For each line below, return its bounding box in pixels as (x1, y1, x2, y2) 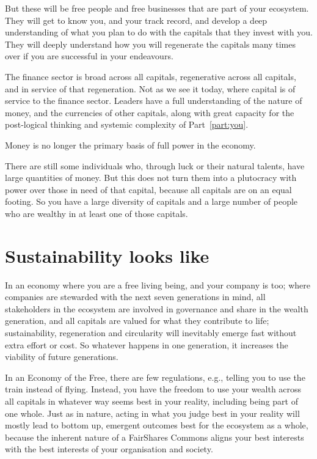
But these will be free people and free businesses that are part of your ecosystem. (5, 2, 309, 14)
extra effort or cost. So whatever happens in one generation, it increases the (5, 338, 288, 351)
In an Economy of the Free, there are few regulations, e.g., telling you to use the (5, 370, 305, 383)
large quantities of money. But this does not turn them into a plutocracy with (5, 171, 297, 184)
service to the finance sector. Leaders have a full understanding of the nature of (5, 94, 302, 107)
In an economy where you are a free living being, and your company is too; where (5, 278, 310, 291)
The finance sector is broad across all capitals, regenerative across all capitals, (5, 70, 296, 83)
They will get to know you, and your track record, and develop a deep (5, 13, 268, 26)
